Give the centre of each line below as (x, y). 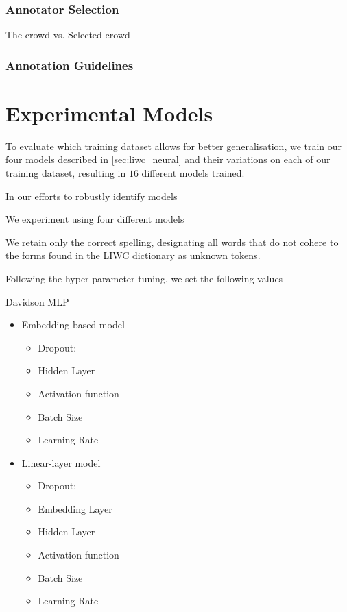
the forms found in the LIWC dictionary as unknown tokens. (133, 255)
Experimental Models (109, 113)
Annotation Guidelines (70, 65)
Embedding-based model (73, 325)
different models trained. (193, 172)
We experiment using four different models (95, 219)
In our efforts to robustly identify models (92, 196)
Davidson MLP (37, 301)
